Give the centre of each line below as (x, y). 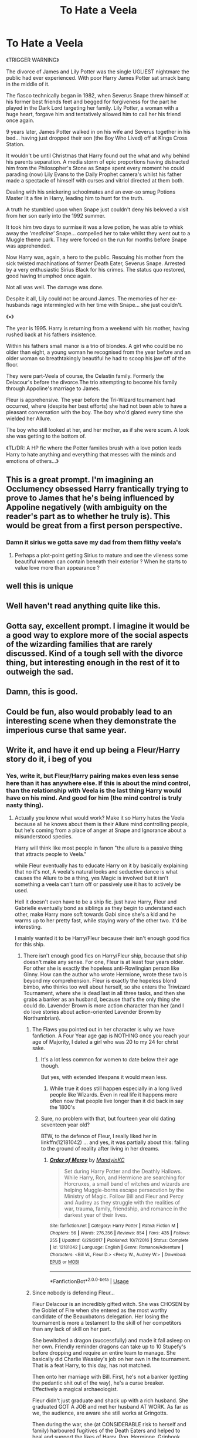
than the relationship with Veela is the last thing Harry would (94, 790)
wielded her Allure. (29, 418)
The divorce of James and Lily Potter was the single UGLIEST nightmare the (98, 72)
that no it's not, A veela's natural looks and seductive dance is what (96, 872)
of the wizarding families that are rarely (79, 644)
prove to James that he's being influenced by (90, 498)
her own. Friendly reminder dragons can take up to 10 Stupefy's (109, 1346)
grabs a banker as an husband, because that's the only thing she (102, 999)
